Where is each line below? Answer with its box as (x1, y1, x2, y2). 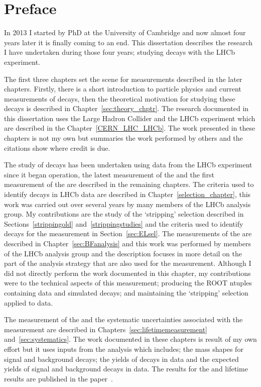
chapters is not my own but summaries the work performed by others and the (4, 133, 243, 143)
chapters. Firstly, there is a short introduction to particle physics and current (4, 83, 241, 94)
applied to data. (4, 297, 53, 308)
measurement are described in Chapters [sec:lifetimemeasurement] (4, 324, 207, 334)
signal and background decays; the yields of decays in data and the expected (4, 353, 239, 364)
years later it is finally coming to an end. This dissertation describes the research (4, 37, 253, 47)
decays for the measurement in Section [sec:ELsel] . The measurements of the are (4, 228, 252, 239)
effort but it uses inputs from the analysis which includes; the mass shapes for (4, 343, 243, 354)
